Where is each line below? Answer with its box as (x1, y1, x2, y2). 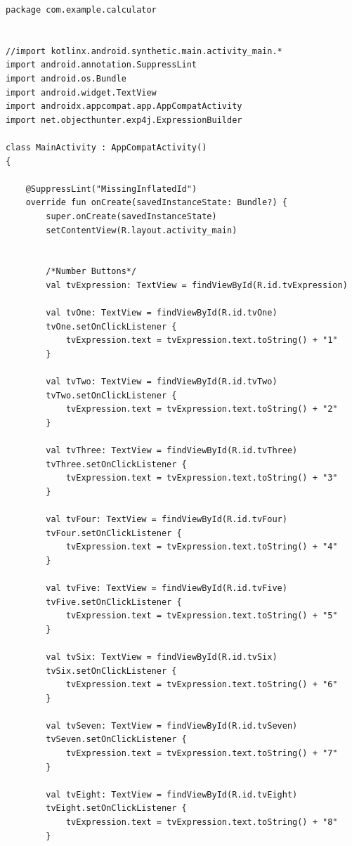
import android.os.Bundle (6, 73, 126, 84)
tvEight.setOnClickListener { (46, 803, 187, 814)
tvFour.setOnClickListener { (46, 528, 182, 538)
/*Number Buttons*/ (46, 266, 137, 277)
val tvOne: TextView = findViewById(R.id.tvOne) (46, 308, 278, 318)
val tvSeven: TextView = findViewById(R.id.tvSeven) (46, 720, 298, 731)
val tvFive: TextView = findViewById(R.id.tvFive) (46, 583, 287, 593)
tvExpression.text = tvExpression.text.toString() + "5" (65, 611, 338, 621)
